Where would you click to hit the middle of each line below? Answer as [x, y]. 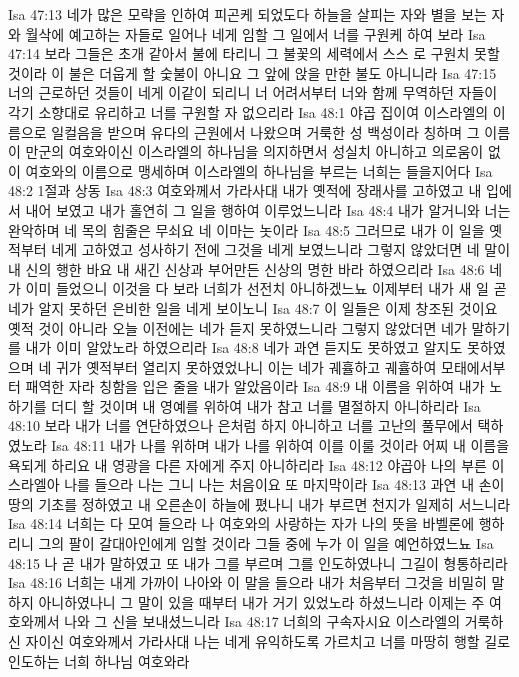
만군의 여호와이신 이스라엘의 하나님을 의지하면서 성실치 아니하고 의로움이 [254, 151]
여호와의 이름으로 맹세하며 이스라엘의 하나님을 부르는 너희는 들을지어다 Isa [259, 170]
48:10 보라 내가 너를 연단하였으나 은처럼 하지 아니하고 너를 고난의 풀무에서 [240, 425]
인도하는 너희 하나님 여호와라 [99, 660]
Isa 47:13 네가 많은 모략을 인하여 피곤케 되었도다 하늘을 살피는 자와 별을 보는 [247, 14]
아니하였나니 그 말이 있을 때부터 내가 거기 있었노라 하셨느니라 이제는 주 [261, 601]
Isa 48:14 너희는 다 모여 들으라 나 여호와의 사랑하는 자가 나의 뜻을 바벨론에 [241, 523]
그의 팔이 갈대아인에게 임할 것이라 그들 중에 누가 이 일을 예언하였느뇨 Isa [266, 543]
